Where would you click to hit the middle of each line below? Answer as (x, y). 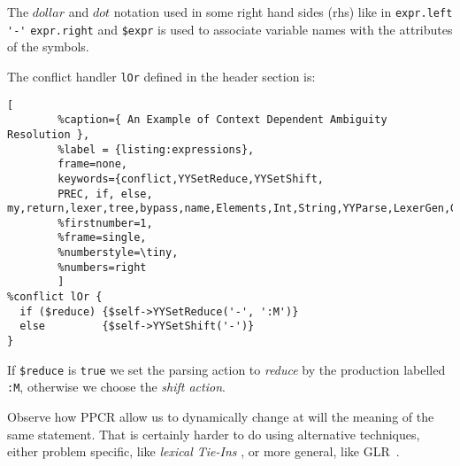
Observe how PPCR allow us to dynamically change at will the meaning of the (221, 417)
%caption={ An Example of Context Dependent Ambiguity (222, 120)
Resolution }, (49, 134)
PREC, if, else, (105, 194)
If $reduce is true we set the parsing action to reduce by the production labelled (226, 369)
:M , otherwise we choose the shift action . (116, 387)
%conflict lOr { (55, 297)
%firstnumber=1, (105, 223)
